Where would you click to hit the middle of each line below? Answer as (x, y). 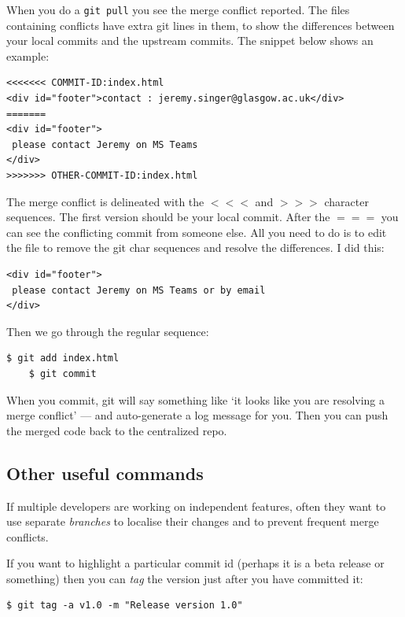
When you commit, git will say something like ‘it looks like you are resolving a (196, 399)
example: (28, 55)
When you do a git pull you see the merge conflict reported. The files (178, 9)
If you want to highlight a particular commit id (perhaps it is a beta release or (195, 563)
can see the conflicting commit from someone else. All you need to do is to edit (197, 232)
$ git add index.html (63, 358)
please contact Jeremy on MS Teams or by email (139, 290)
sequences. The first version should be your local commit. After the (168, 217)
